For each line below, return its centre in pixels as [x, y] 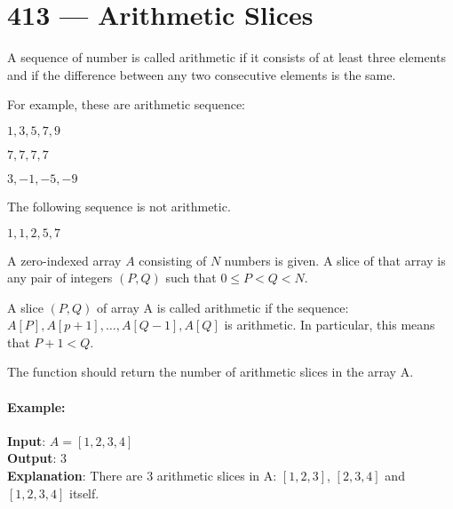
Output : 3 [37, 458]
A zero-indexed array [64, 260]
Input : [27, 440]
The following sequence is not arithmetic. [119, 206]
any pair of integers [60, 278]
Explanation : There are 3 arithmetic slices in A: [142, 476]
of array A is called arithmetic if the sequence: [223, 307]
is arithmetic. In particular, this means [330, 325]
